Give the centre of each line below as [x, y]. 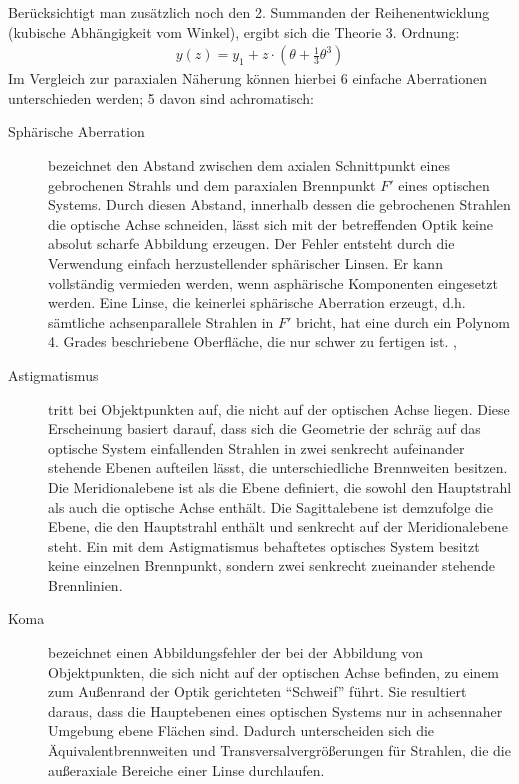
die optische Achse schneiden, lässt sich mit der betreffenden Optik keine [270, 223]
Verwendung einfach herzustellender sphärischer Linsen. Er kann [245, 262]
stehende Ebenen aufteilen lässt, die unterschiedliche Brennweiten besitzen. [278, 467]
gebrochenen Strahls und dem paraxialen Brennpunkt [212, 184]
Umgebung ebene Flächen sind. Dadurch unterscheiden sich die [241, 730]
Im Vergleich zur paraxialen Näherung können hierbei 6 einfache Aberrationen [248, 78]
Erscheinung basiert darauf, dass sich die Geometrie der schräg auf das [264, 428]
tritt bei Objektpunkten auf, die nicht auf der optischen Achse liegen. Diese [279, 408]
